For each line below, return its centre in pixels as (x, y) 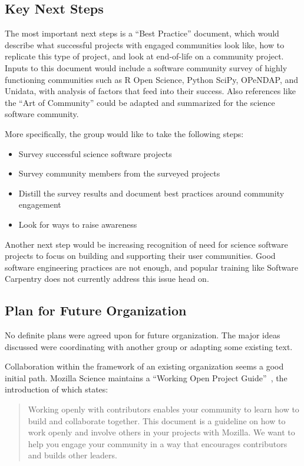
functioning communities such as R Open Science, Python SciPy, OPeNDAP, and (152, 79)
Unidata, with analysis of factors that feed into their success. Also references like (150, 91)
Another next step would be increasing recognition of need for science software (146, 244)
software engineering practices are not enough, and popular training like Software (151, 267)
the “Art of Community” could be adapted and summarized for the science (140, 102)
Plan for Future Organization (96, 310)
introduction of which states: (57, 389)
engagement (40, 204)
